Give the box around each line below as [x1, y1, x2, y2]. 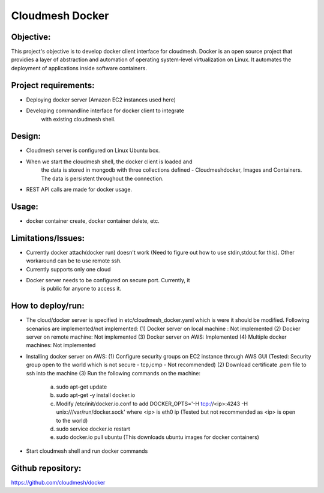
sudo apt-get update [56, 383, 107, 390]
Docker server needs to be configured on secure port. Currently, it [26, 276, 190, 283]
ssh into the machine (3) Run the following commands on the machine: [26, 369, 201, 377]
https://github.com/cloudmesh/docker [11, 479, 106, 486]
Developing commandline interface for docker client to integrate [26, 107, 184, 114]
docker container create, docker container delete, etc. [26, 217, 160, 225]
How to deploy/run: [11, 301, 85, 311]
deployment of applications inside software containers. [11, 64, 147, 71]
